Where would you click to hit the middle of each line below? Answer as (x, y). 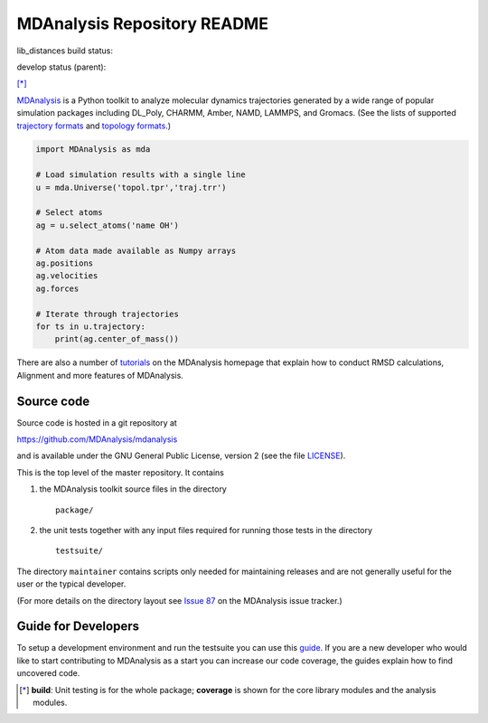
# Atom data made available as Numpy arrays (136, 250)
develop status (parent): (61, 67)
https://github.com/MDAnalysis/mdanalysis (97, 439)
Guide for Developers (78, 627)
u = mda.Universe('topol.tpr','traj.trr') (131, 187)
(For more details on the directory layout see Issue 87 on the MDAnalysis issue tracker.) (179, 600)
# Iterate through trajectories (108, 314)
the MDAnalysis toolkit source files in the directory (133, 489)
